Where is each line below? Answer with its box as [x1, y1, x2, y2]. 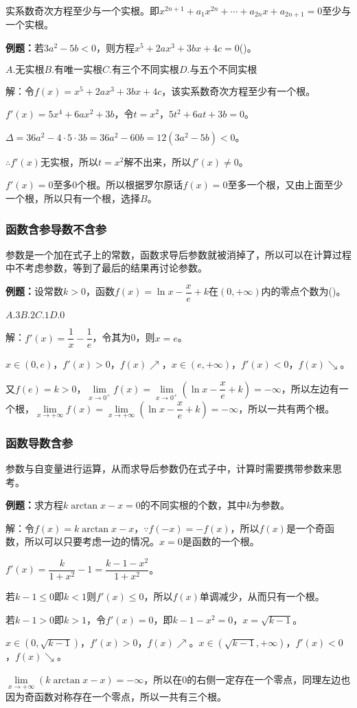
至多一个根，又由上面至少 [227, 177, 343, 192]
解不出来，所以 [124, 154, 192, 168]
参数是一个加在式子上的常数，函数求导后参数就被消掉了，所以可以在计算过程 [5, 247, 352, 261]
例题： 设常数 [5, 284, 63, 298]
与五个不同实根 [189, 65, 257, 75]
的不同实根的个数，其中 [140, 498, 246, 512]
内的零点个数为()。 [261, 284, 346, 298]
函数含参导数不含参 [5, 220, 107, 237]
